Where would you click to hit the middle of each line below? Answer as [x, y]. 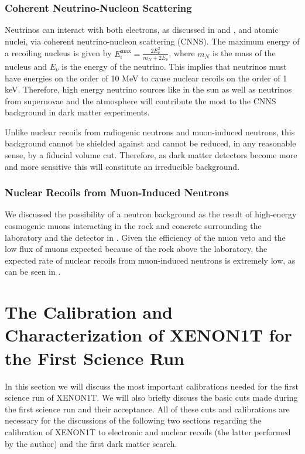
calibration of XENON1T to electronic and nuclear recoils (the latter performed [148, 431]
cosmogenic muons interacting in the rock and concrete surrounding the [133, 226]
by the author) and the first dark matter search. [91, 443]
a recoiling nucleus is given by [58, 53]
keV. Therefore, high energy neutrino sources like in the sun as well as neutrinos [148, 89]
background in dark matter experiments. [77, 112]
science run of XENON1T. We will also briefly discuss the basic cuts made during [151, 397]
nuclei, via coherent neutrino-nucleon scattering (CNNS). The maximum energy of [152, 41]
